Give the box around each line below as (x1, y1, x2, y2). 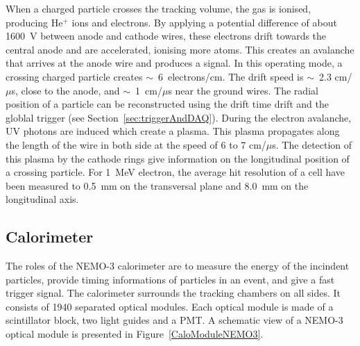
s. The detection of (272, 137, 352, 151)
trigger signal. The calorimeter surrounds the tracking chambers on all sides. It (6, 286, 341, 300)
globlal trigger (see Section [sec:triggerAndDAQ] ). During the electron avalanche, (6, 110, 352, 124)
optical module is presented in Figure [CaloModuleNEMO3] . (6, 327, 264, 341)
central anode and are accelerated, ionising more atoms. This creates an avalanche (6, 42, 354, 56)
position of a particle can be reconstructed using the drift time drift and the (6, 97, 329, 111)
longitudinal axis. (6, 192, 79, 206)
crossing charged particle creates (6, 69, 143, 83)
